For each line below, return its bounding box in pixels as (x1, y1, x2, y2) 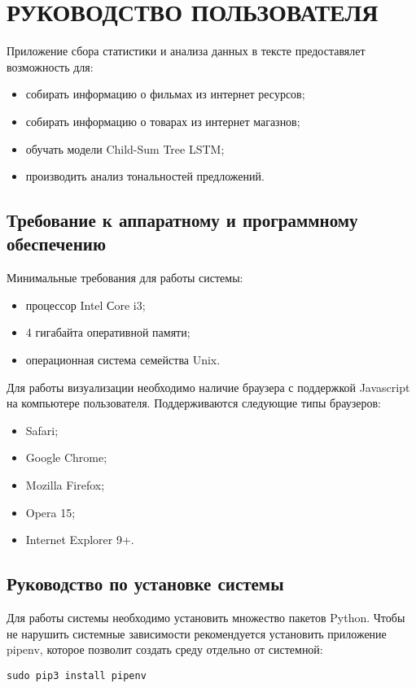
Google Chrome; (25, 449, 107, 466)
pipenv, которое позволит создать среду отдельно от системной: (7, 641, 323, 658)
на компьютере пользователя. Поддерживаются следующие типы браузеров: (7, 394, 381, 411)
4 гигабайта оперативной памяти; (25, 324, 190, 341)
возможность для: (7, 58, 94, 75)
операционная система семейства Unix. (25, 351, 221, 368)
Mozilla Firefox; (25, 477, 105, 494)
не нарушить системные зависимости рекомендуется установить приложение (7, 625, 387, 642)
